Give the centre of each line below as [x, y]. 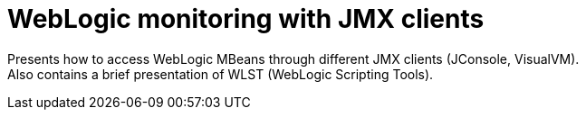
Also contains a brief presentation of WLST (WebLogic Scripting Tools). [221, 74]
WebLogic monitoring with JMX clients [246, 19]
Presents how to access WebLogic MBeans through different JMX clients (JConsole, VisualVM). [293, 58]
